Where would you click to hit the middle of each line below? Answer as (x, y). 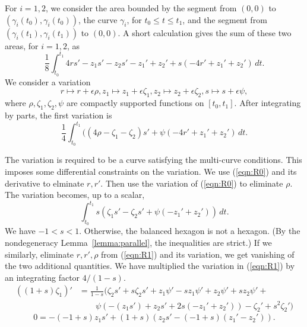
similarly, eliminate (39, 254)
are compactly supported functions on (135, 103)
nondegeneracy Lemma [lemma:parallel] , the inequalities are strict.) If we (138, 243)
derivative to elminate (45, 183)
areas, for (22, 45)
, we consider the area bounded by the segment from (141, 8)
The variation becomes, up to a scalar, (75, 195)
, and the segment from (225, 19)
